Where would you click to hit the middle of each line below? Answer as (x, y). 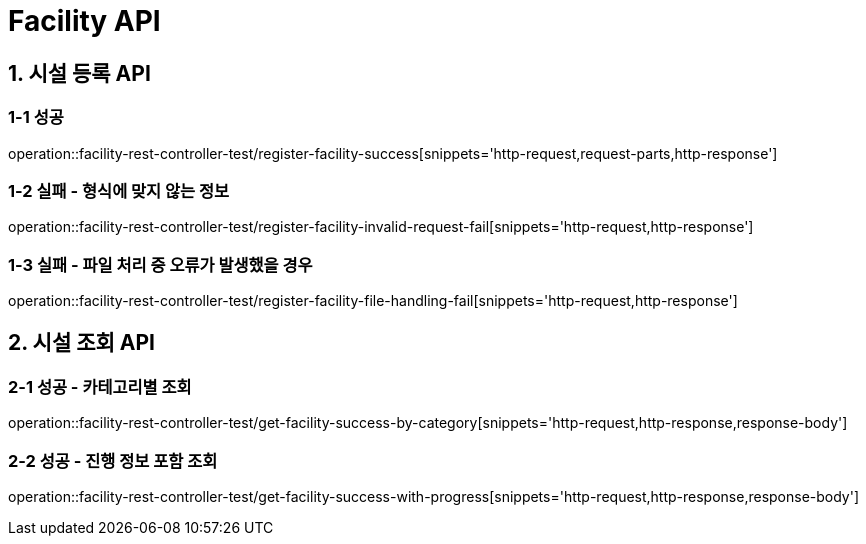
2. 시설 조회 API (81, 343)
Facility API (84, 21)
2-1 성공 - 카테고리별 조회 (100, 386)
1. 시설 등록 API (79, 73)
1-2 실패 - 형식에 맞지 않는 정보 (119, 190)
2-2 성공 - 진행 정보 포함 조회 (113, 460)
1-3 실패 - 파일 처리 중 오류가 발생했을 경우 (160, 264)
